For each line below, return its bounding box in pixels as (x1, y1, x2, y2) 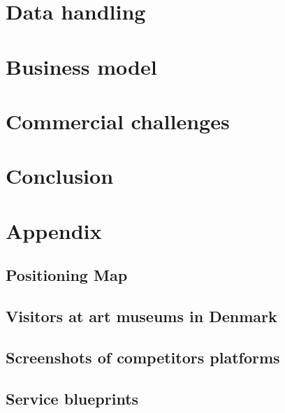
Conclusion (6, 161, 114, 190)
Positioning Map (6, 264, 128, 286)
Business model (6, 52, 157, 80)
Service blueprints (6, 387, 139, 409)
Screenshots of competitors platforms (6, 346, 280, 368)
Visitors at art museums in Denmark (6, 305, 277, 327)
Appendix (6, 216, 102, 245)
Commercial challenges (6, 106, 230, 135)
